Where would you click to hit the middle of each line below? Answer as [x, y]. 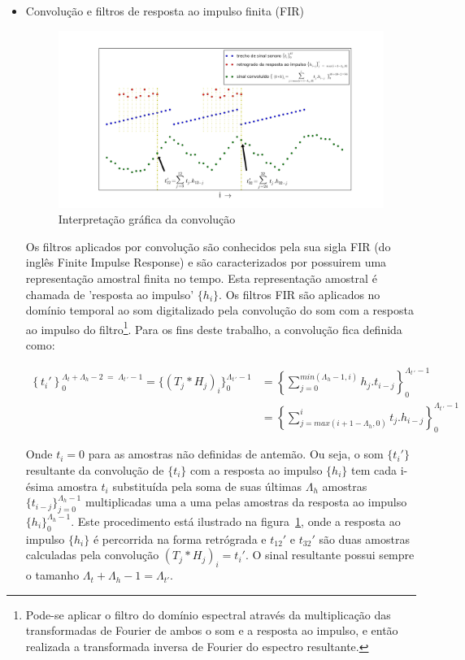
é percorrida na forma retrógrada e [180, 538]
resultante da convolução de [95, 469]
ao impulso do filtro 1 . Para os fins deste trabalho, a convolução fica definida [214, 328]
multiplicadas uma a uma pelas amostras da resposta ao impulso [246, 502]
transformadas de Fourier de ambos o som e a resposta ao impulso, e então [212, 630]
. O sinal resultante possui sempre [330, 555]
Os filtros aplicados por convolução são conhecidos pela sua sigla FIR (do [208, 246]
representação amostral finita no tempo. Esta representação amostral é [201, 278]
